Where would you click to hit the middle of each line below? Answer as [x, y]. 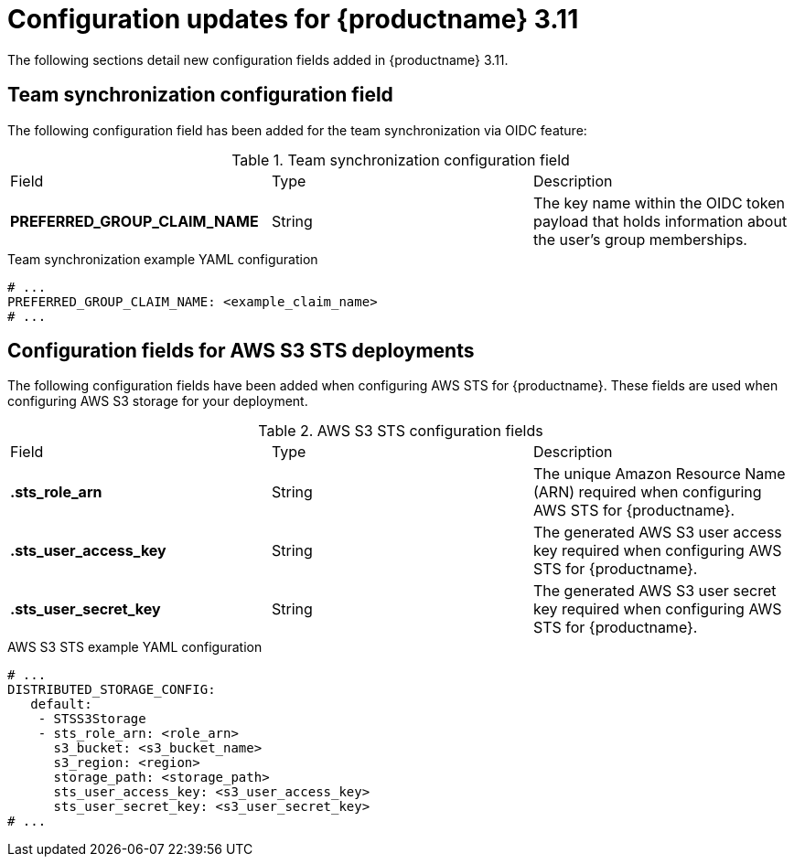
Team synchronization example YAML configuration [163, 259]
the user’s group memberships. [640, 239]
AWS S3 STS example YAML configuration [135, 647]
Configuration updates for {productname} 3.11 [293, 19]
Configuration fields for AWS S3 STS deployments [241, 351]
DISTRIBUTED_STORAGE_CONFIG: [112, 690]
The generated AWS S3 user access [657, 533]
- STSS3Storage [92, 719]
